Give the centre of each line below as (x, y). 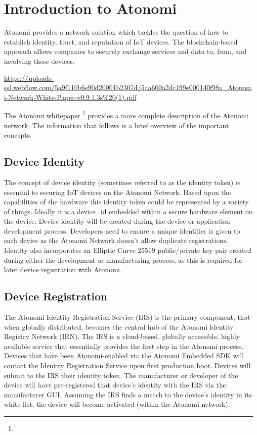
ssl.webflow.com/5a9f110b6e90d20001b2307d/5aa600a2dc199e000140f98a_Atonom (128, 87)
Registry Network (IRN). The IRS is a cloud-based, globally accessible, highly (122, 336)
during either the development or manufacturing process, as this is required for (123, 260)
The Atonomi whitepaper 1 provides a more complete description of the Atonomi (127, 115)
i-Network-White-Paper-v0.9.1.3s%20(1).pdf (70, 97)
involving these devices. (39, 61)
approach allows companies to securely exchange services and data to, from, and (125, 51)
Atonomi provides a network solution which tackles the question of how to (116, 32)
